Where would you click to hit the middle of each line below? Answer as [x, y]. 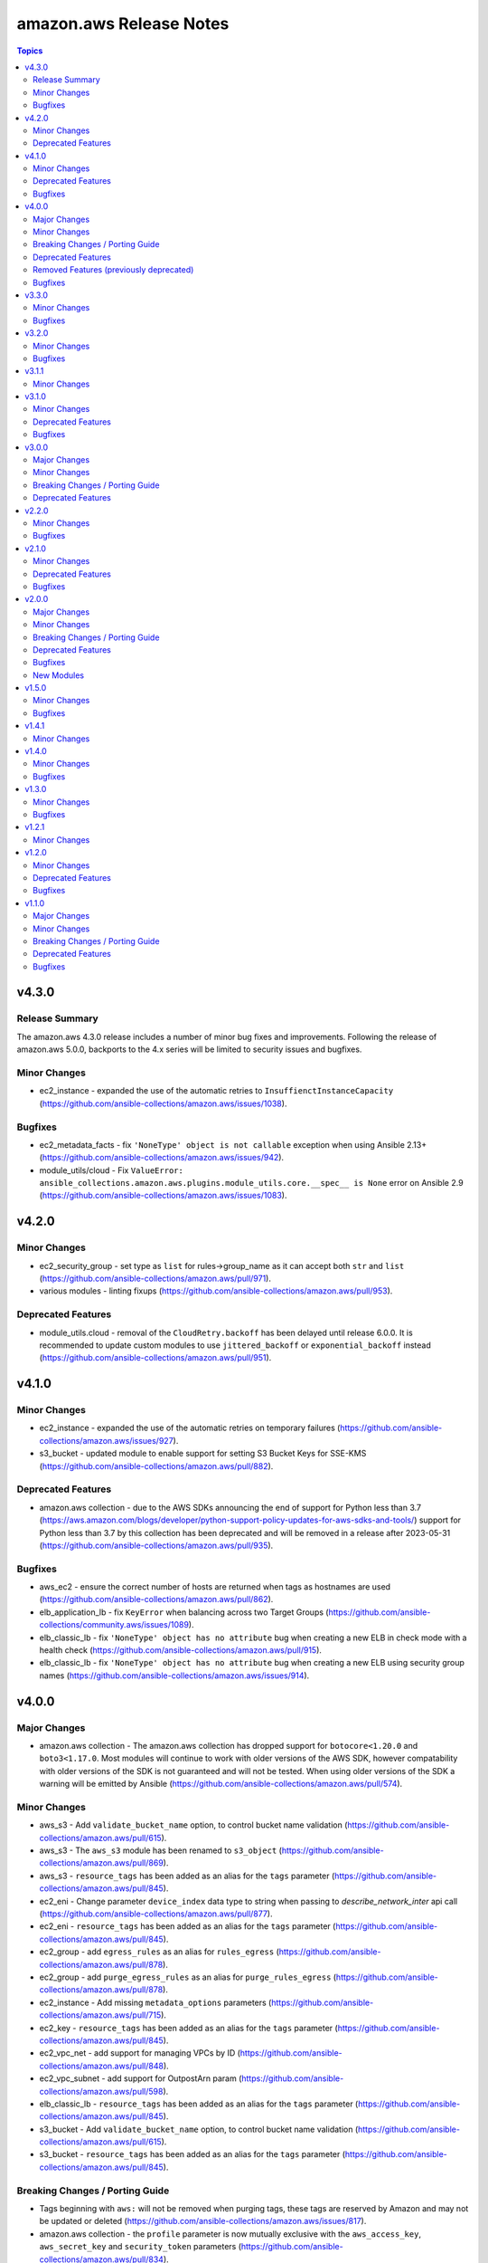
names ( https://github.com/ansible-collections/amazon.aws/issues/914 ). [174, 1676]
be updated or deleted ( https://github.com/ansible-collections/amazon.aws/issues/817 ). [203, 2221]
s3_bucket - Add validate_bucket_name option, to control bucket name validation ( [199, 2129]
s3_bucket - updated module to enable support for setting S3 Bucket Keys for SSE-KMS [203, 1454]
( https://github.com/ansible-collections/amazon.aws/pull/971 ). [155, 1278]
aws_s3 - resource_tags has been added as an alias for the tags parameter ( [187, 1876]
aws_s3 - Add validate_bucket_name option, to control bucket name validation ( [193, 1825]
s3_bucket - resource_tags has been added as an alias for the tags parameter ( [192, 2154]
